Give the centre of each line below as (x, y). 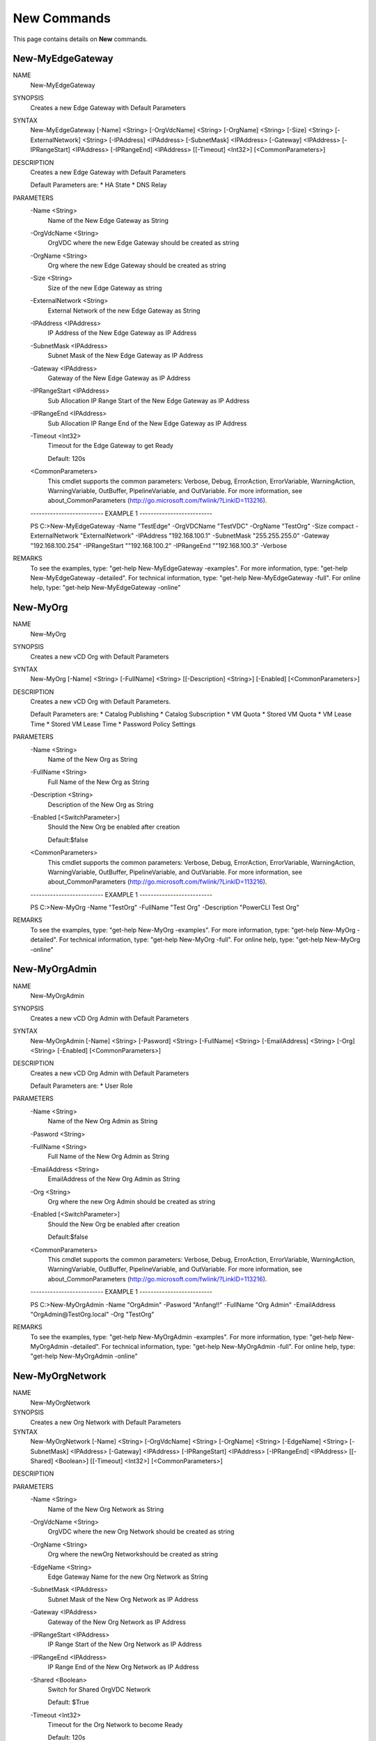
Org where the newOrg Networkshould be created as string (133, 1554)
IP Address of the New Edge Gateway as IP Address (122, 333)
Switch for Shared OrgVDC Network (99, 1689)
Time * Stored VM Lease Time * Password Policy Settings (113, 724)
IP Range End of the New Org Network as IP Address (123, 1667)
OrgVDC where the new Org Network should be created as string (141, 1531)
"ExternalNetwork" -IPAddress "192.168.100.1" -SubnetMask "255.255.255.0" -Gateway (205, 536)
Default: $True (69, 1702)
